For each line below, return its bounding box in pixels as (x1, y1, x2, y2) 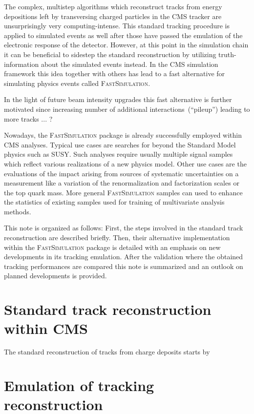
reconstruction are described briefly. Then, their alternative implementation (4, 232, 230, 243)
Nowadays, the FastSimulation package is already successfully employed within (4, 130, 242, 140)
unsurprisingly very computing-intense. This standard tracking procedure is (4, 21, 230, 31)
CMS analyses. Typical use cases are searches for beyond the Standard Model (4, 139, 236, 149)
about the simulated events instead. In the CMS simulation (41, 59, 218, 69)
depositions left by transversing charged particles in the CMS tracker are (4, 11, 222, 21)
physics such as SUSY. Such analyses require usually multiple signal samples (4, 149, 233, 159)
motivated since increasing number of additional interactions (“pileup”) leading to (4, 103, 250, 114)
